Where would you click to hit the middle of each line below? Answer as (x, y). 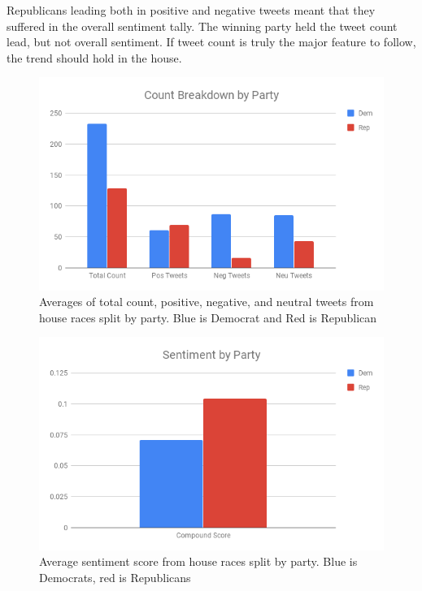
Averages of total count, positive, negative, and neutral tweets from (207, 302)
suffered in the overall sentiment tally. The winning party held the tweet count (202, 26)
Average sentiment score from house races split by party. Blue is (198, 561)
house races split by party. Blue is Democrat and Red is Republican (208, 317)
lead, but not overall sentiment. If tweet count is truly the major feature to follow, (211, 42)
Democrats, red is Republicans (115, 577)
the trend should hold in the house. (94, 57)
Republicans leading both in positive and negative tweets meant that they (191, 10)
